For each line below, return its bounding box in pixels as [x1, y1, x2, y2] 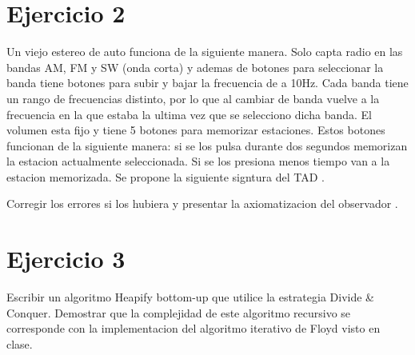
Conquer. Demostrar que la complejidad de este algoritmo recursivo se [6, 304, 351, 321]
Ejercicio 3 [6, 242, 126, 275]
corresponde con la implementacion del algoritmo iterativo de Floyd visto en [6, 320, 381, 337]
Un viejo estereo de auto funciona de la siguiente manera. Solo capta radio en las [6, 43, 403, 60]
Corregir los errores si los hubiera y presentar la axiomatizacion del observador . [6, 195, 398, 212]
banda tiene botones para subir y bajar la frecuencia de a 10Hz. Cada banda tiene [6, 74, 409, 91]
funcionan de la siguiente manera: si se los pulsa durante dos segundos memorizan [6, 137, 408, 154]
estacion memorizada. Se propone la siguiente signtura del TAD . [6, 168, 325, 185]
